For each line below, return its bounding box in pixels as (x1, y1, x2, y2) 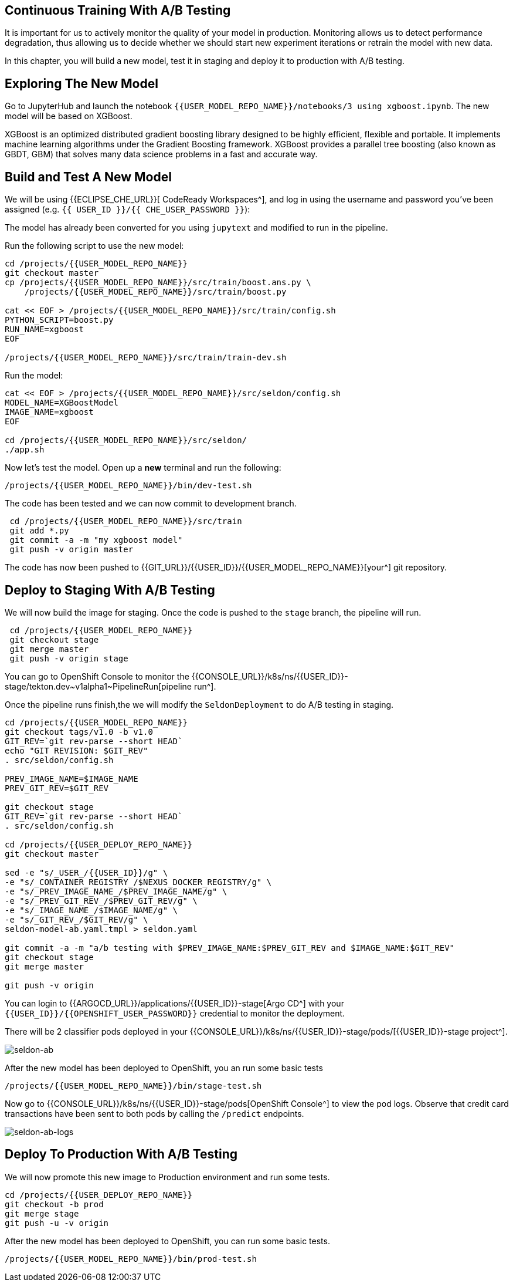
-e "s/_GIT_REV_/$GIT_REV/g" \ (5, 914, 148, 924)
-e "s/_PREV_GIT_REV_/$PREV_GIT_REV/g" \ (5, 896, 198, 906)
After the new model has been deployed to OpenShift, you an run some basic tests (5, 1062, 323, 1073)
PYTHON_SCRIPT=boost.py (5, 315, 114, 325)
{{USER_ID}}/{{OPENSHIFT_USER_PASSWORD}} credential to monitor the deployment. (5, 1008, 345, 1018)
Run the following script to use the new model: (5, 241, 184, 251)
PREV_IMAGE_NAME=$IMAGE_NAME (5, 774, 138, 783)
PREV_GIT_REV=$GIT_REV (5, 783, 109, 793)
